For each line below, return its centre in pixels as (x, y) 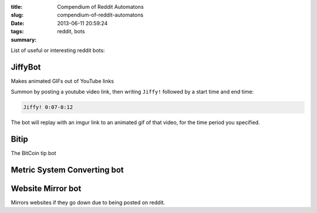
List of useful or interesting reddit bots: (58, 50)
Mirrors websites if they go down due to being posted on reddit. (88, 202)
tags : (17, 32)
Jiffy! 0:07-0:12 (48, 107)
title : (17, 7)
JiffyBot (26, 67)
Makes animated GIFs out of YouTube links (63, 81)
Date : (18, 23)
